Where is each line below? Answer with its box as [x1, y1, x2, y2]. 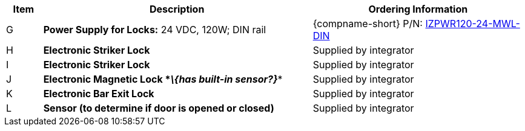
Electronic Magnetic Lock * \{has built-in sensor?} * [43, 73, 283, 85]
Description [149, 3, 205, 15]
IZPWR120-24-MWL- [425, 18, 520, 30]
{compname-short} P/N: [312, 18, 423, 30]
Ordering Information [368, 3, 468, 15]
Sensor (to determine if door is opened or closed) [43, 102, 274, 114]
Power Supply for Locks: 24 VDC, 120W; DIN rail [43, 24, 266, 36]
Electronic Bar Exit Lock [43, 88, 154, 100]
